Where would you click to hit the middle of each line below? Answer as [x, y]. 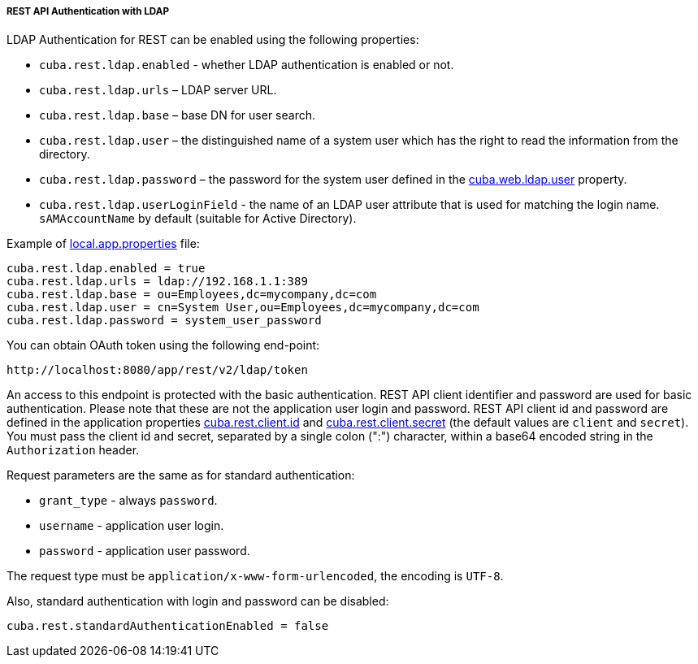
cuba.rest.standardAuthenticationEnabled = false [168, 626]
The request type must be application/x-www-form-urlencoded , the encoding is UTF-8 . [255, 576]
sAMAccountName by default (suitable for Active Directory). [198, 219]
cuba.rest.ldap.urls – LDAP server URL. [158, 90]
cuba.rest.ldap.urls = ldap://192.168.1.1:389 [157, 282]
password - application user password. [145, 551]
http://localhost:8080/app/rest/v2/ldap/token [157, 370]
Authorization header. [73, 450]
